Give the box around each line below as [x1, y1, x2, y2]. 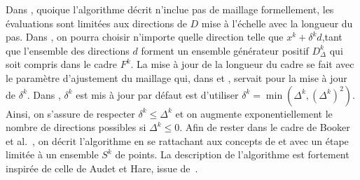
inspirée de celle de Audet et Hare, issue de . [6, 160, 198, 175]
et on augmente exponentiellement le [175, 106, 333, 120]
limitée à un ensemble [6, 147, 99, 162]
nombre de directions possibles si [6, 120, 146, 134]
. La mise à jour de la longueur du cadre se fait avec [130, 57, 354, 71]
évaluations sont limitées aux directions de [6, 15, 187, 30]
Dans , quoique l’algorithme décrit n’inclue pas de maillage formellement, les [6, 2, 334, 16]
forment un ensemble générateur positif [141, 43, 309, 57]
